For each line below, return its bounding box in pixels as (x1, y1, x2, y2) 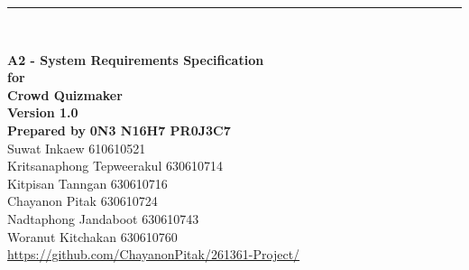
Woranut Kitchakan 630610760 (7, 227, 178, 246)
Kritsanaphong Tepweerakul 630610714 (7, 156, 223, 175)
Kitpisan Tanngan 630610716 (7, 173, 168, 192)
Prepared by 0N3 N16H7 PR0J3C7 (7, 120, 231, 139)
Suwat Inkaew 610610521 (7, 138, 146, 157)
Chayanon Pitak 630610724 (7, 191, 158, 210)
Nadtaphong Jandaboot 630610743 (7, 209, 199, 228)
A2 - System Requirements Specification (7, 50, 264, 69)
